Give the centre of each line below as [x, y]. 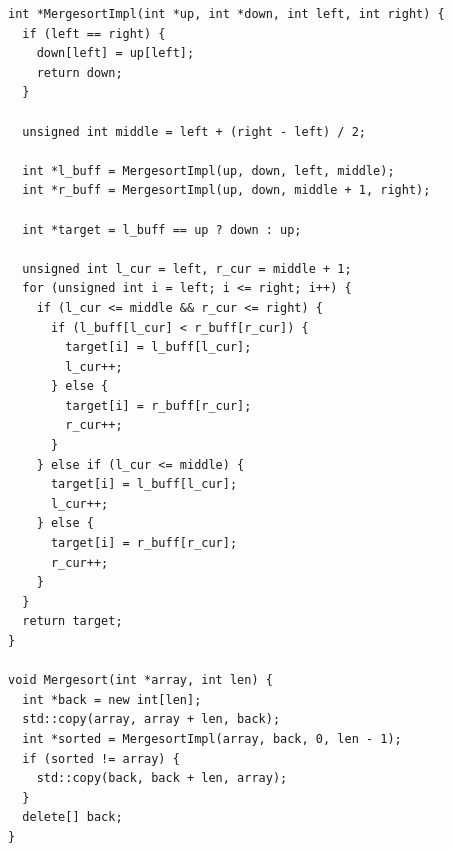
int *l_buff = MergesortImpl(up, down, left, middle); [208, 170]
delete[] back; [72, 817]
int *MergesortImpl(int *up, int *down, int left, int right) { [226, 14]
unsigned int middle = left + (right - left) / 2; [194, 131]
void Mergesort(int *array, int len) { [140, 680]
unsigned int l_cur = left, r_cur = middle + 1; [187, 268]
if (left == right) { [94, 33]
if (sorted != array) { [101, 758]
